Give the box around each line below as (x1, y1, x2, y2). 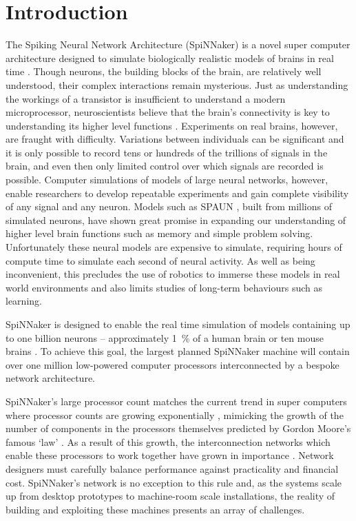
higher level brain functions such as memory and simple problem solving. (6, 226, 313, 241)
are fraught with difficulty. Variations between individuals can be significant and (6, 132, 344, 146)
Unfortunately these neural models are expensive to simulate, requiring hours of (6, 240, 342, 254)
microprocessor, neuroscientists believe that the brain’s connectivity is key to (6, 105, 330, 119)
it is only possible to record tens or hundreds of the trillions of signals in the (6, 145, 328, 159)
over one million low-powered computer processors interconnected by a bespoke (6, 357, 339, 371)
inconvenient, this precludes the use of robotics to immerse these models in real (6, 267, 340, 281)
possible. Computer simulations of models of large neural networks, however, (6, 172, 328, 187)
